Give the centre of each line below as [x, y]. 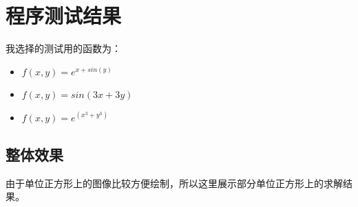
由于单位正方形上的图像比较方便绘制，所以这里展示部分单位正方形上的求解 [174, 183]
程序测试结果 [64, 15]
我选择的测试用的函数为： [63, 48]
